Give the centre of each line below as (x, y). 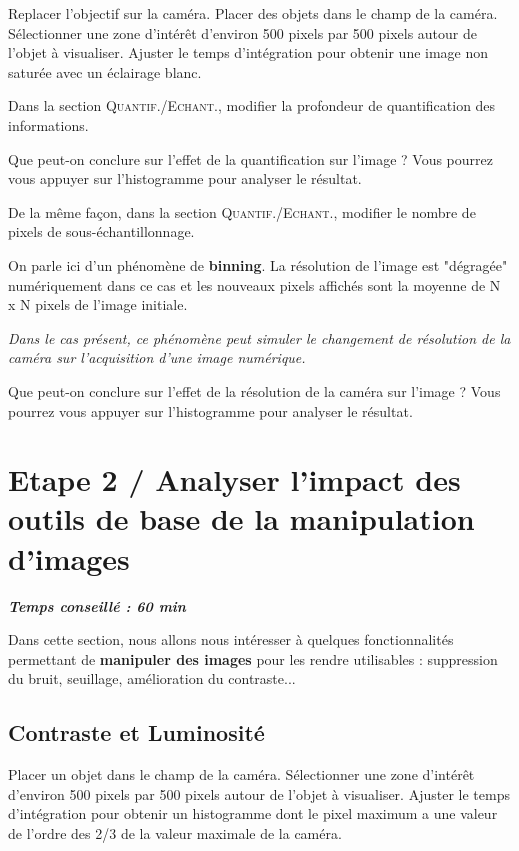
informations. (48, 124)
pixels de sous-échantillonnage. (101, 231)
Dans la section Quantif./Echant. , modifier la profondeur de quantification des (252, 105)
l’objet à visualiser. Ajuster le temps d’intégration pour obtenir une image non (248, 52)
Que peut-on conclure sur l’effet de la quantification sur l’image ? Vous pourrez (250, 158)
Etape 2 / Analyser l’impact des (234, 479)
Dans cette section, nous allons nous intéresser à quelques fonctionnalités (231, 639)
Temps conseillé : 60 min (97, 605)
